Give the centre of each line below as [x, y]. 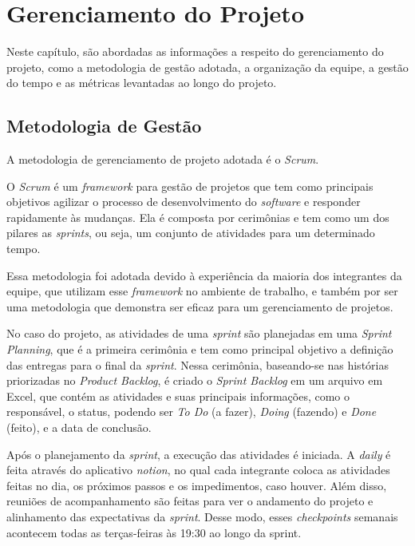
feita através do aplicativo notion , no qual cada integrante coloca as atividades [198, 470]
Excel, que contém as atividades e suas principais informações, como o [178, 396]
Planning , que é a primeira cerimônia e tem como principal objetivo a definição [200, 349]
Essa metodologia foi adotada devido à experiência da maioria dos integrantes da [204, 275]
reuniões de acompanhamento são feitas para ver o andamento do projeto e [190, 501]
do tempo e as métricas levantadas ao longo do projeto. [142, 83]
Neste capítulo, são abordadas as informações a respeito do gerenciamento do [195, 51]
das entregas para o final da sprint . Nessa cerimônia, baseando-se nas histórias [198, 364]
